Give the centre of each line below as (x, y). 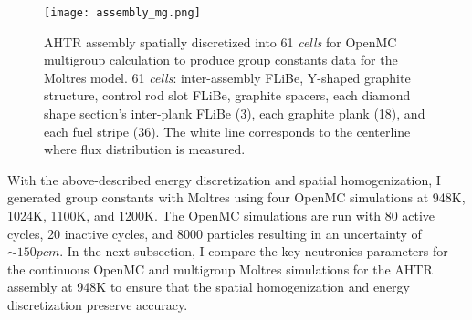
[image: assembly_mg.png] (122, 13)
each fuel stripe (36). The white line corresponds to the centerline (227, 131)
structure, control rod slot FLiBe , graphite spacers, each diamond (227, 95)
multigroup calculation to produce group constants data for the (221, 60)
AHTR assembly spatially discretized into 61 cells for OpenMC (220, 41)
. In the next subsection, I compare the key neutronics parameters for (254, 251)
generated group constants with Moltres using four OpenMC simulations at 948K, (236, 197)
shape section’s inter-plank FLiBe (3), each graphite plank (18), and (235, 114)
